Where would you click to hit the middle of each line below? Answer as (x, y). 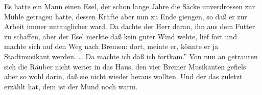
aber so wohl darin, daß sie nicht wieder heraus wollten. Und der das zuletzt (123, 76)
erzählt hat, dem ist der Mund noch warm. (71, 86)
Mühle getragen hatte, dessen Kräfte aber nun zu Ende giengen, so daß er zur (126, 16)
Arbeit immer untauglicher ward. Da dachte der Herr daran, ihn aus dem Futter (130, 26)
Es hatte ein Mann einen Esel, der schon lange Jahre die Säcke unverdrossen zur (130, 6)
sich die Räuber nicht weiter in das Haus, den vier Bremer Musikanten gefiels (125, 66)
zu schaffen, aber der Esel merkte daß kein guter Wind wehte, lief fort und (121, 36)
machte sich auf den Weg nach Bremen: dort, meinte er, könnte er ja (111, 46)
